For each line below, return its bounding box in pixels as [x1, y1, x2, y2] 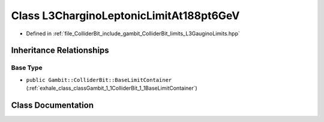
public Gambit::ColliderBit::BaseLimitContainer [26, 77, 172, 83]
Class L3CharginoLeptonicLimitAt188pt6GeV [11, 9, 240, 22]
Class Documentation [11, 100, 94, 110]
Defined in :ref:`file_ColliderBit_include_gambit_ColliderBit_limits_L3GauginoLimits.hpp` [26, 30, 240, 37]
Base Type [11, 63, 43, 72]
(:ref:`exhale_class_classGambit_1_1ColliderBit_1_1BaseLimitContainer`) [26, 84, 197, 92]
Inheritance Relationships [11, 45, 109, 56]
